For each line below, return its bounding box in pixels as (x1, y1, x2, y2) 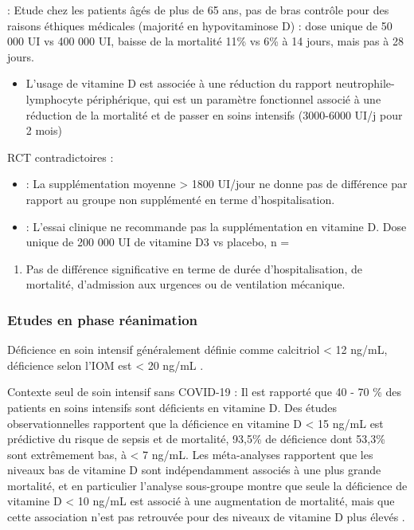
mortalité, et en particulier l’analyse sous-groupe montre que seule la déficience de (7, 477, 408, 493)
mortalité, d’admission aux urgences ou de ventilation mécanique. (25, 276, 346, 292)
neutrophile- (335, 75, 395, 92)
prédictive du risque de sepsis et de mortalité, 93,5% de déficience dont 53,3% (7, 430, 385, 447)
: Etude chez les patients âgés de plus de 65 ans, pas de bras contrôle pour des (7, 2, 389, 18)
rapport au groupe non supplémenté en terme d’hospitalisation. (25, 190, 335, 207)
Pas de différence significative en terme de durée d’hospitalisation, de (25, 260, 362, 277)
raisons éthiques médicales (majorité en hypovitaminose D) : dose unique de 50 (7, 17, 393, 33)
